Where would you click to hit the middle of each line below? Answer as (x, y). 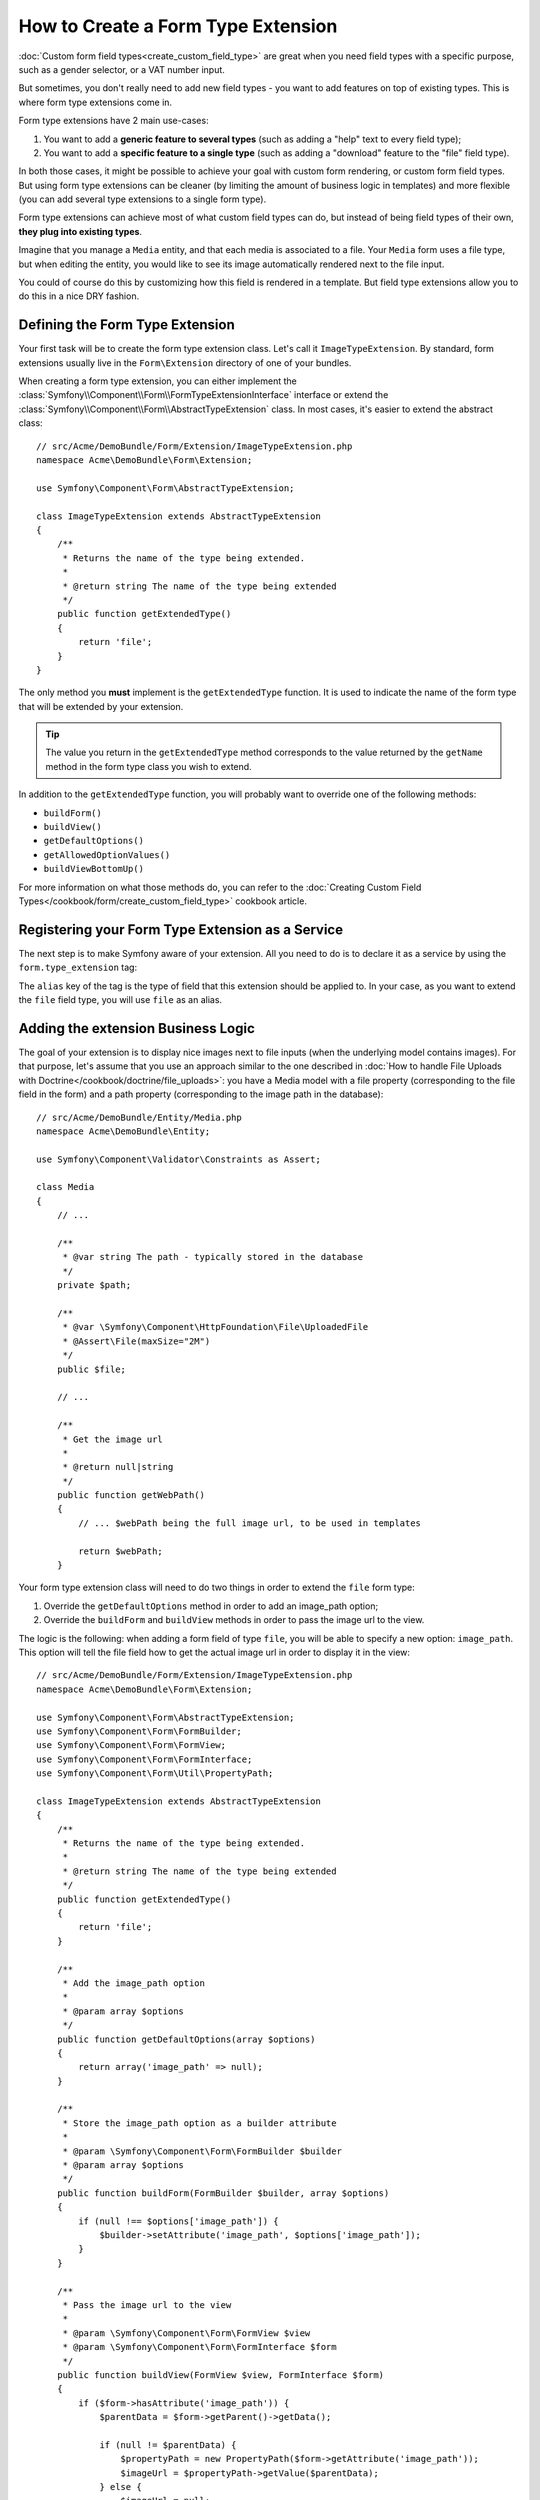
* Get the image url (113, 1439)
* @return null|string (118, 1467)
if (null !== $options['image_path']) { (178, 2221)
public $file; (91, 1369)
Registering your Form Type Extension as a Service (181, 929)
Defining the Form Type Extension (126, 325)
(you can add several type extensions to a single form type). (142, 199)
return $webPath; (121, 1551)
